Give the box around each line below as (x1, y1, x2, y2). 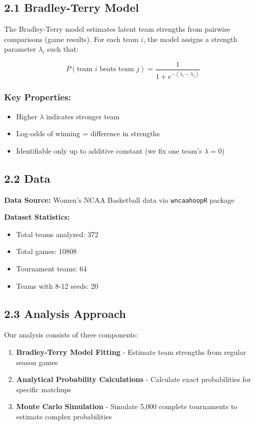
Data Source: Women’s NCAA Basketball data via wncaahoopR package (4, 194, 235, 205)
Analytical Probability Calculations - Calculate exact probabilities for (16, 374, 251, 385)
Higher (16, 111, 37, 121)
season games (16, 356, 58, 367)
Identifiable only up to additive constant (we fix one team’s (16, 145, 202, 156)
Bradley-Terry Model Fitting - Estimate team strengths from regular (16, 347, 246, 357)
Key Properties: (4, 91, 71, 103)
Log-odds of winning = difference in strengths (16, 128, 160, 139)
